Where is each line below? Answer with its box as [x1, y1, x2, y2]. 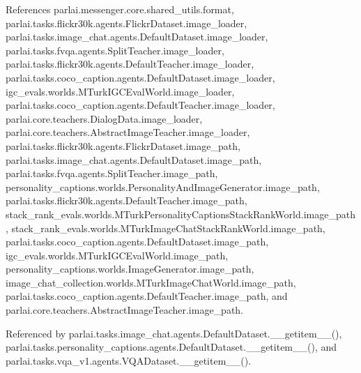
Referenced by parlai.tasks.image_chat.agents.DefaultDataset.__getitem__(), [6, 326, 342, 340]
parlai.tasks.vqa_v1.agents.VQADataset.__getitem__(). [6, 353, 252, 367]
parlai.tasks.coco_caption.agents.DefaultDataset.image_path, [6, 234, 269, 249]
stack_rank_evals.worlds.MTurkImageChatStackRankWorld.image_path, [11, 220, 325, 235]
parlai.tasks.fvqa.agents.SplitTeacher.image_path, [6, 166, 218, 181]
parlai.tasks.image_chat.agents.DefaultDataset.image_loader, [6, 29, 268, 44]
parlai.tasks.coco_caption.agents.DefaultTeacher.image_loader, [6, 98, 275, 112]
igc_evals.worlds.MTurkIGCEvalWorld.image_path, [6, 248, 229, 262]
